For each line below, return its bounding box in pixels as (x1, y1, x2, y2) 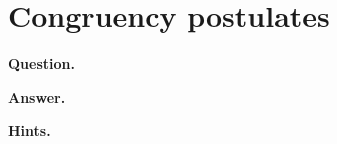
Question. (8, 53, 75, 74)
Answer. (8, 86, 66, 107)
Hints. (8, 120, 51, 141)
